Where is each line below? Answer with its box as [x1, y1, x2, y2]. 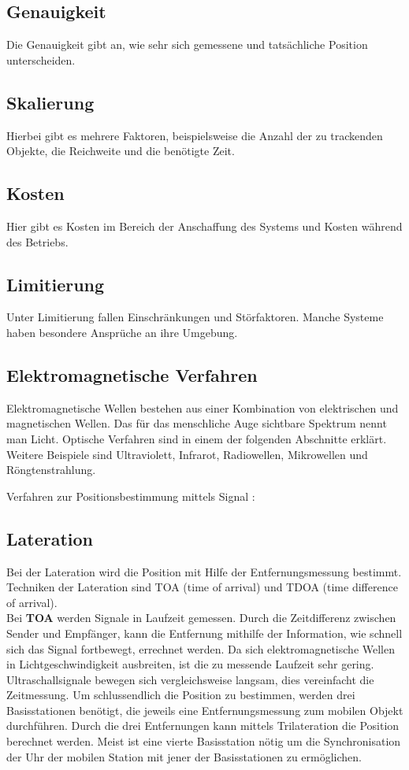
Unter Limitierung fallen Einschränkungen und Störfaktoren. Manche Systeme [6, 309, 384, 325]
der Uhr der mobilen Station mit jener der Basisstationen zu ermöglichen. [6, 748, 362, 764]
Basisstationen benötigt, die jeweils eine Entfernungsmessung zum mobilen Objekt [6, 702, 403, 718]
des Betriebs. [6, 233, 69, 250]
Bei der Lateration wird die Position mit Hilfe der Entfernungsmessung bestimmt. [6, 563, 402, 579]
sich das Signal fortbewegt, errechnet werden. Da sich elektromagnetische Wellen [6, 640, 395, 657]
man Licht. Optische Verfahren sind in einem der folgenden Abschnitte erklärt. [6, 430, 387, 446]
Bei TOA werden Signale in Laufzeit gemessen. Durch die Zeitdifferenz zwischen [6, 609, 396, 626]
